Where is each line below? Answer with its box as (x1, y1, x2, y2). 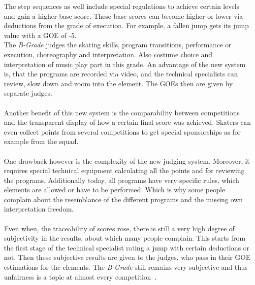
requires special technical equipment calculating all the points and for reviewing (4, 165, 245, 176)
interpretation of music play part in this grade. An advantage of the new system (4, 59, 246, 69)
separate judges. (4, 88, 52, 98)
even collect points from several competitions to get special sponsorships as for (4, 126, 241, 137)
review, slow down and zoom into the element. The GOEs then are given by (4, 78, 233, 88)
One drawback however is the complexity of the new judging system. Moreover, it (4, 155, 250, 166)
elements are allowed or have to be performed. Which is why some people (4, 184, 225, 195)
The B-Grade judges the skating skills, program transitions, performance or (4, 39, 231, 50)
